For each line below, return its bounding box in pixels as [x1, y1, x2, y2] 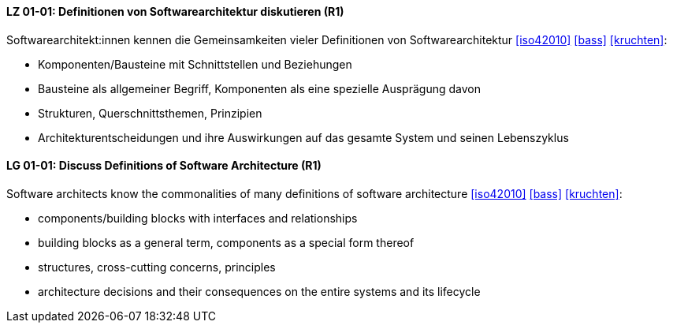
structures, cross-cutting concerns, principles [38, 260, 276, 274]
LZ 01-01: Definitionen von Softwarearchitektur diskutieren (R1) [6, 5, 344, 18]
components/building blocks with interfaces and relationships [38, 211, 358, 225]
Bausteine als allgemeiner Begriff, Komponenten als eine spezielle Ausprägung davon [38, 81, 481, 95]
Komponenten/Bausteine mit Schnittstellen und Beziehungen [38, 57, 352, 71]
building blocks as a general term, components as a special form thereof [38, 235, 415, 249]
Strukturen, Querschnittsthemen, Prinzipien [38, 106, 262, 120]
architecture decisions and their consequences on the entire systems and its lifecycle [38, 284, 481, 298]
